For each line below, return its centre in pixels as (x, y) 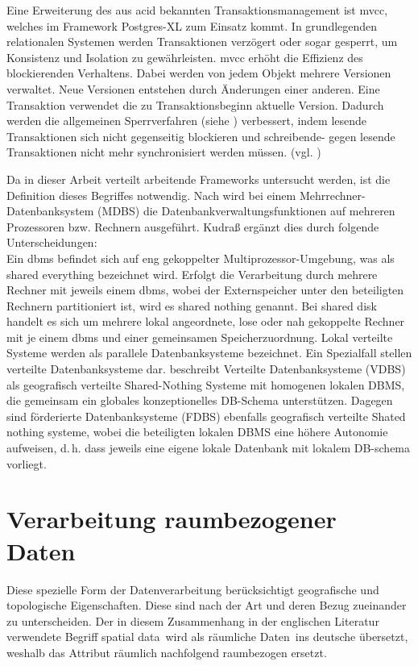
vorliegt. (27, 463)
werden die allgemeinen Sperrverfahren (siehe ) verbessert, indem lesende (187, 121)
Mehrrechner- (332, 195)
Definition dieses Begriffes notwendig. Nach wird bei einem (151, 195)
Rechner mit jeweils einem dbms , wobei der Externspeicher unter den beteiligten (205, 290)
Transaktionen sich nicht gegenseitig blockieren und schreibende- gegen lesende (201, 136)
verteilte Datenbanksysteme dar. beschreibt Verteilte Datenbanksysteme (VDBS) (206, 369)
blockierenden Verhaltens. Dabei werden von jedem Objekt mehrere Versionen (199, 73)
